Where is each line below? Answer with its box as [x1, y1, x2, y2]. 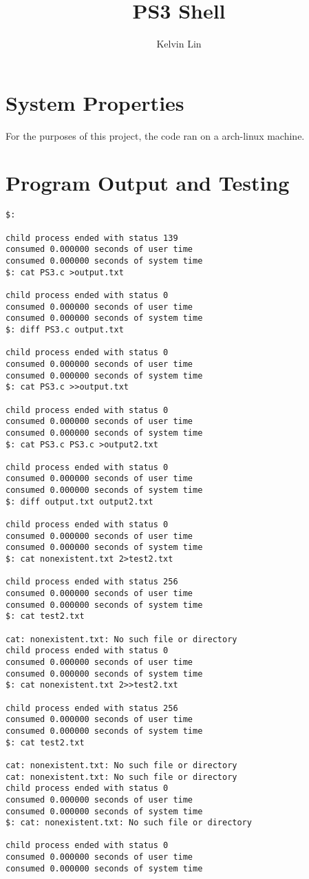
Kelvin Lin [156, 36, 202, 51]
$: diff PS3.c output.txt [6, 324, 124, 335]
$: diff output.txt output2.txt [6, 496, 153, 507]
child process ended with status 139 [6, 233, 178, 243]
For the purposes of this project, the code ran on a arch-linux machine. [6, 128, 305, 142]
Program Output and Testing [6, 169, 290, 197]
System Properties [6, 88, 184, 116]
